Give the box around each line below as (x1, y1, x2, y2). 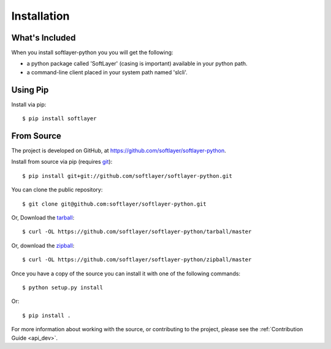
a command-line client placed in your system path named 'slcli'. (26, 68, 188, 76)
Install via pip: (11, 101, 47, 108)
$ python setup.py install (22, 284, 104, 291)
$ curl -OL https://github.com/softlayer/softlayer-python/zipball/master (22, 256, 252, 263)
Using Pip (11, 85, 49, 95)
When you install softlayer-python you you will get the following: (11, 49, 173, 56)
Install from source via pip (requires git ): (11, 158, 113, 166)
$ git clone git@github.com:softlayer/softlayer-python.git (22, 200, 207, 207)
